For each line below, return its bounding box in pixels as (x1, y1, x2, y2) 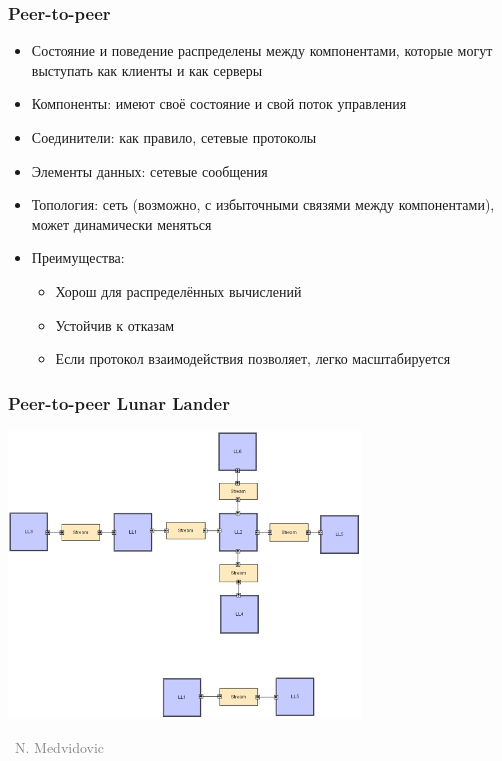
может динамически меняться (31, 213, 212, 234)
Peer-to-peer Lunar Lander (8, 390, 230, 415)
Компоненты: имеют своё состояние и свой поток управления (31, 93, 407, 114)
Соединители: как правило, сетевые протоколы (31, 127, 317, 147)
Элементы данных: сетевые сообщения (31, 160, 268, 181)
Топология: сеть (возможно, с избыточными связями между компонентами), (31, 194, 495, 215)
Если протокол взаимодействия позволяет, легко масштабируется (55, 348, 451, 369)
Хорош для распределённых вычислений (55, 280, 302, 301)
